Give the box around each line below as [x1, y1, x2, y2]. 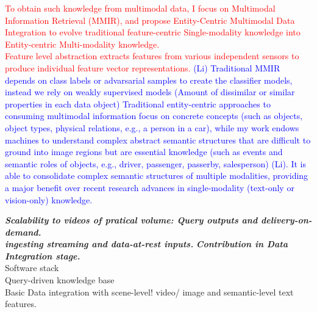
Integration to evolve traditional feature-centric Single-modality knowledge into [5, 26, 301, 38]
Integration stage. [5, 249, 80, 262]
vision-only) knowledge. [5, 193, 93, 206]
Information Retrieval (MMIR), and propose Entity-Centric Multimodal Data [5, 13, 295, 26]
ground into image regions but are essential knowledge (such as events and [5, 145, 283, 158]
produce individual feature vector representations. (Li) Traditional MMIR [5, 61, 280, 74]
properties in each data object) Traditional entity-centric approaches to [5, 97, 271, 110]
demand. [5, 225, 41, 238]
